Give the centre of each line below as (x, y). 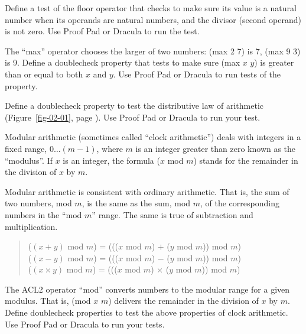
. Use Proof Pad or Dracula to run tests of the (197, 74)
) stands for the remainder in (246, 160)
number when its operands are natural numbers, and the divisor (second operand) (153, 19)
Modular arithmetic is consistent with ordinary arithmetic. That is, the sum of (147, 191)
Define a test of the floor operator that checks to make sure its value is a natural (151, 8)
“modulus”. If (29, 160)
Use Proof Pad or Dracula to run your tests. (85, 324)
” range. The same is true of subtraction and (172, 214)
